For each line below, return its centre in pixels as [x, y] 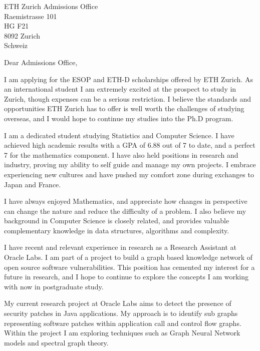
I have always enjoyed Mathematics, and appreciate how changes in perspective [126, 201]
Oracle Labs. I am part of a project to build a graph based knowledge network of [128, 257]
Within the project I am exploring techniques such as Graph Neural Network [122, 333]
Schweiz [16, 45]
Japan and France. [33, 184]
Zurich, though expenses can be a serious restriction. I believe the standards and [128, 98]
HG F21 [17, 26]
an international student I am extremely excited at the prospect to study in [120, 89]
